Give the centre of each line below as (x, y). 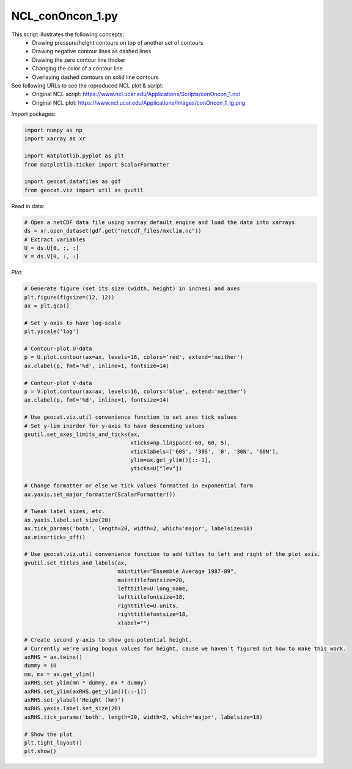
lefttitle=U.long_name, (153, 588)
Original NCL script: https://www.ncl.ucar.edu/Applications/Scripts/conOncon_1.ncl (136, 94)
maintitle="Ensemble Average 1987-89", (177, 572)
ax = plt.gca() (47, 306)
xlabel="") (134, 623)
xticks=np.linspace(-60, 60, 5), (181, 443)
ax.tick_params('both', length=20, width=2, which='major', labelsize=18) (139, 529)
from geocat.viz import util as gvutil (84, 190)
